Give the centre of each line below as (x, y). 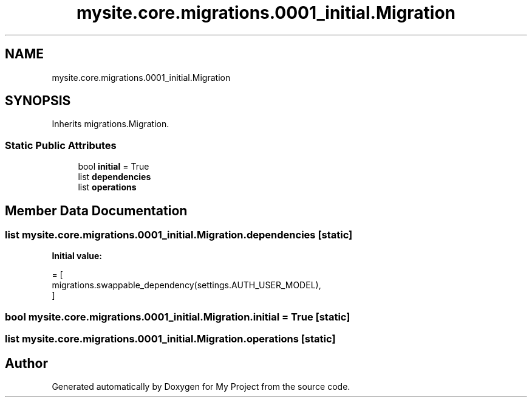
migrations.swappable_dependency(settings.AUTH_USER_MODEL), (186, 285)
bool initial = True (114, 167)
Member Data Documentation (96, 210)
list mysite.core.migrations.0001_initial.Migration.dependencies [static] (179, 235)
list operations (107, 187)
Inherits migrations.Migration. (111, 124)
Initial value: (77, 256)
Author (26, 363)
